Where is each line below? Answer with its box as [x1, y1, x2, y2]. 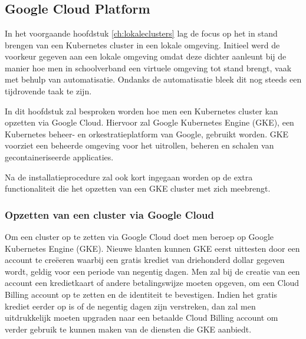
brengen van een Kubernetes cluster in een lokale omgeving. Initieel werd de [5, 38, 280, 51]
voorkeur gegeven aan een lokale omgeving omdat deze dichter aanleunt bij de [5, 50, 287, 62]
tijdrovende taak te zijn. [5, 84, 92, 97]
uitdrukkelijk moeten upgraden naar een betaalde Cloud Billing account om [5, 311, 278, 324]
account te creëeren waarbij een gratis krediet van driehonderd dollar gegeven [5, 254, 285, 266]
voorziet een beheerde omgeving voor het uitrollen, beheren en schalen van [5, 139, 274, 152]
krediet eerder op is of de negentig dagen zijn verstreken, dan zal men [5, 299, 256, 312]
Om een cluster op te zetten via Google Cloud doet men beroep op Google [5, 230, 274, 242]
